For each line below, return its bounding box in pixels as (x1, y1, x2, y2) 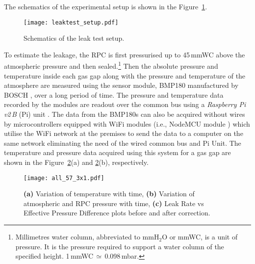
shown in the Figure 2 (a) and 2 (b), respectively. (4, 157, 149, 167)
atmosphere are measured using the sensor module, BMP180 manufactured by (4, 80, 239, 90)
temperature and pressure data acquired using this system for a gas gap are (4, 147, 231, 158)
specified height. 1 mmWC (15, 251, 94, 261)
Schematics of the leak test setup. (24, 33, 125, 43)
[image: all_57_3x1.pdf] (24, 174, 104, 182)
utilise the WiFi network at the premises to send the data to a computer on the (4, 128, 243, 138)
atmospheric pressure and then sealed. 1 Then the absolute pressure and (4, 59, 218, 71)
